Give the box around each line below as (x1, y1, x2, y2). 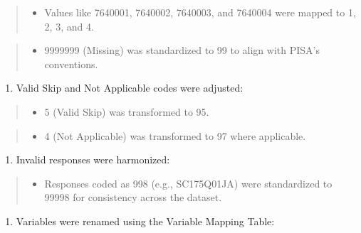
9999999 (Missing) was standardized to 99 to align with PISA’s (44, 43, 320, 58)
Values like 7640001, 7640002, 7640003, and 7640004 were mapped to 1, (44, 5, 356, 19)
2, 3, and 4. (44, 18, 94, 33)
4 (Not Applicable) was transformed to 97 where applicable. (44, 128, 306, 143)
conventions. (44, 56, 98, 71)
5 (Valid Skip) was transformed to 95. (44, 104, 209, 119)
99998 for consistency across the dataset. (44, 190, 222, 205)
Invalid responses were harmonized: (16, 152, 170, 167)
